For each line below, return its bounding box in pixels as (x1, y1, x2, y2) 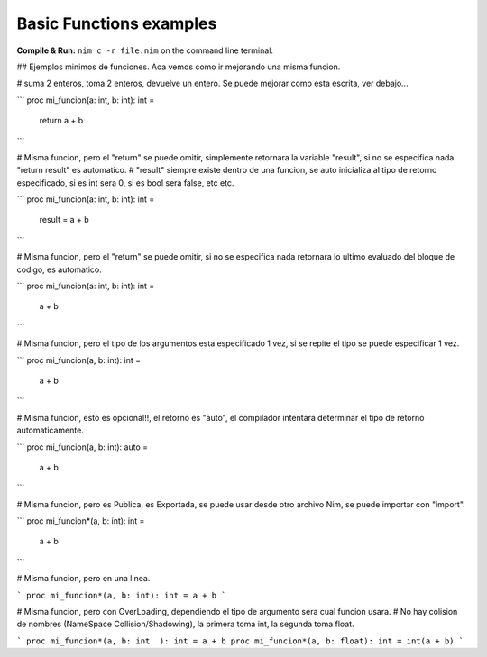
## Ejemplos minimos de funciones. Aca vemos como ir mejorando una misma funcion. (16, 61, 341, 72)
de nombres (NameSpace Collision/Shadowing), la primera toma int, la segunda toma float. (16, 618, 355, 630)
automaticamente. (16, 424, 85, 436)
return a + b (39, 115, 84, 126)
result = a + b (39, 214, 89, 225)
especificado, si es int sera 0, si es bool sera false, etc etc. (16, 177, 234, 188)
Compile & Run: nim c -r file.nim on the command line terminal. (16, 45, 274, 56)
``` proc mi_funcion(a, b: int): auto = (16, 442, 149, 452)
